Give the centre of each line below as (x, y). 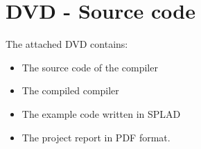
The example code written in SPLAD (101, 113)
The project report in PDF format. (96, 137)
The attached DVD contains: (67, 44)
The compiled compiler (70, 90)
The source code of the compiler (90, 67)
